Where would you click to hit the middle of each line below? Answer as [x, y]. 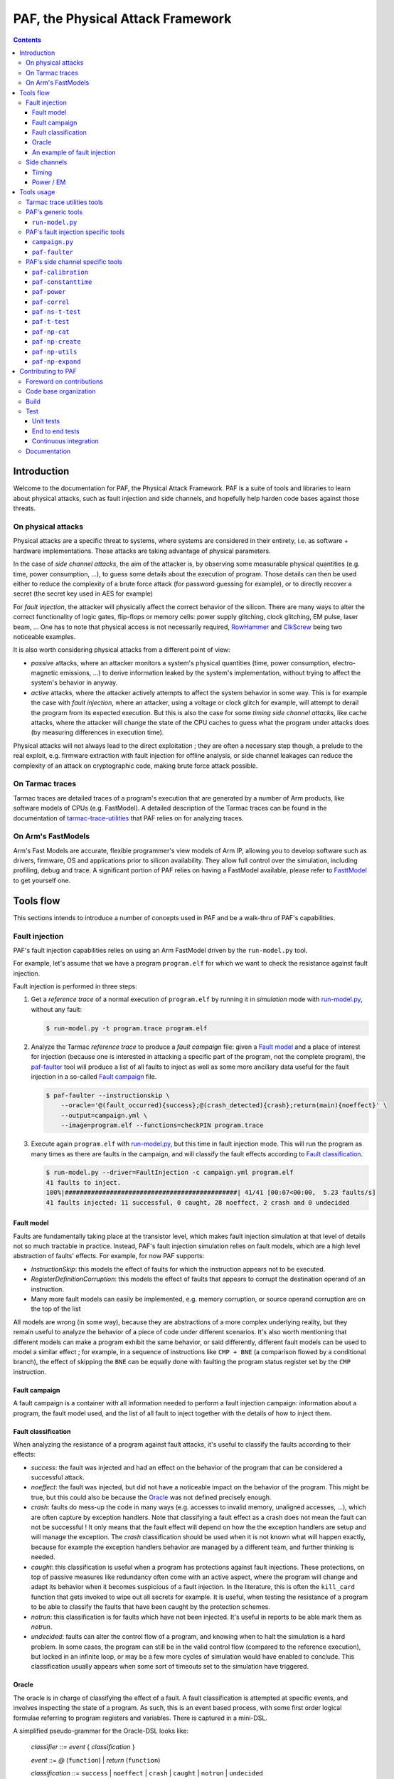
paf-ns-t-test [57, 312]
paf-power [49, 292]
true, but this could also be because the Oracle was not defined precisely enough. [151, 1497]
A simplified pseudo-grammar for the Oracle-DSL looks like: [101, 1731]
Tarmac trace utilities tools [64, 202]
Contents [27, 40]
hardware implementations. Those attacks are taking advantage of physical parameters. [142, 551]
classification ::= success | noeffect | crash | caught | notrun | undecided [147, 1773]
